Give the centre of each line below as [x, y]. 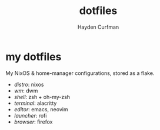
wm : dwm [26, 90]
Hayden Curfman [98, 27]
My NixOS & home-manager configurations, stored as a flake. [80, 73]
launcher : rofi [30, 115]
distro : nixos [29, 84]
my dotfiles [34, 57]
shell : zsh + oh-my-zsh [42, 97]
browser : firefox [33, 122]
